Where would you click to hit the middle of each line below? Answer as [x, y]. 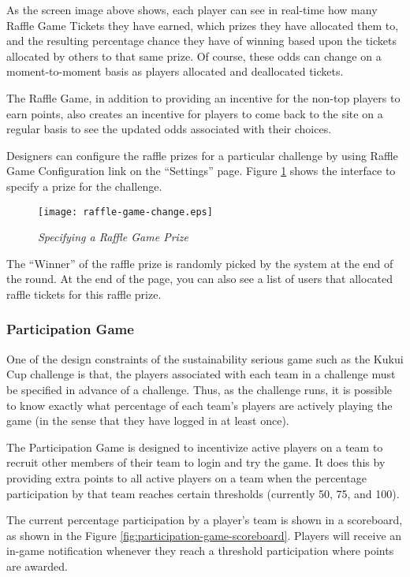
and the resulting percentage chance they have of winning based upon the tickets [201, 41]
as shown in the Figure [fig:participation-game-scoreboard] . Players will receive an [204, 535]
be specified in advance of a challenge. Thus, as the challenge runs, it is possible [199, 389]
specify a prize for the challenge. [84, 186]
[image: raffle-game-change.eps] [125, 212]
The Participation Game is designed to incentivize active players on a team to [195, 447]
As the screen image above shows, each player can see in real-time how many [192, 9]
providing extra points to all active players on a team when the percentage [186, 477]
